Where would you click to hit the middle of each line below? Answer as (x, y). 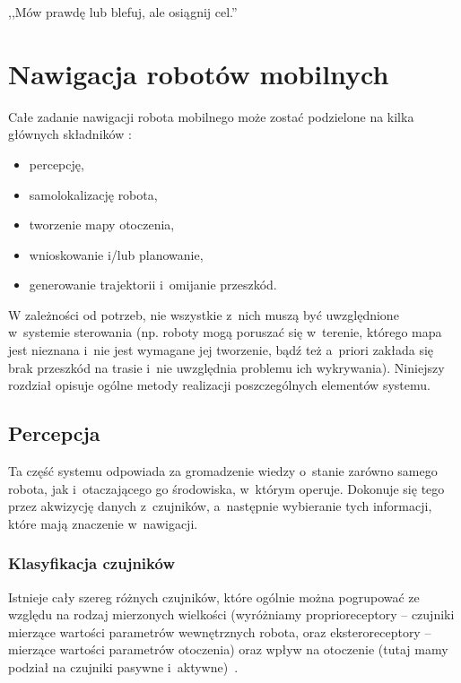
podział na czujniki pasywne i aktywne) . (123, 667)
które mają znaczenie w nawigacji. (103, 523)
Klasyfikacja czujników (91, 563)
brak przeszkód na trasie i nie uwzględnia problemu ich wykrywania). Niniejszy (226, 367)
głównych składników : (70, 134)
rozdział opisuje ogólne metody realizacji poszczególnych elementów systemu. (219, 385)
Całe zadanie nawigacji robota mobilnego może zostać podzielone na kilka (211, 116)
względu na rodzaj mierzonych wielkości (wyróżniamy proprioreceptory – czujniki (231, 614)
